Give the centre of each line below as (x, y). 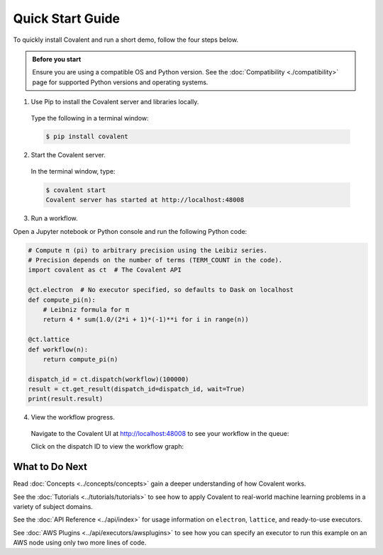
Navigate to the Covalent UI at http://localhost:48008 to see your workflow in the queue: (160, 433)
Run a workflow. (54, 218)
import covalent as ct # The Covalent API (105, 270)
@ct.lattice (49, 340)
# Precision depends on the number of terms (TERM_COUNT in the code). (155, 260)
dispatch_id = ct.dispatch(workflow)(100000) (109, 379)
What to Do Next (50, 467)
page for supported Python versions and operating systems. (120, 82)
